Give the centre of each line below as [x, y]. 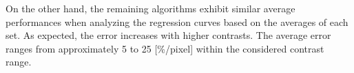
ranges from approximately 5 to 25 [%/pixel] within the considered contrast [165, 48]
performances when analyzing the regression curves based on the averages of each [177, 21]
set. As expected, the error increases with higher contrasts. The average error [168, 35]
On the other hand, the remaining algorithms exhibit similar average [150, 8]
